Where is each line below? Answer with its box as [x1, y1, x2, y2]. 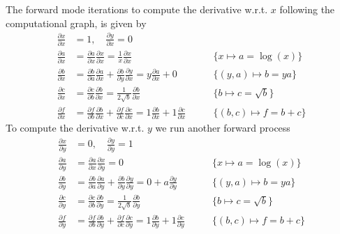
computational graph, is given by [6, 15, 147, 30]
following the [279, 2, 335, 16]
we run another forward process [155, 120, 290, 135]
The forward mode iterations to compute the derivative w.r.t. [6, 2, 268, 16]
